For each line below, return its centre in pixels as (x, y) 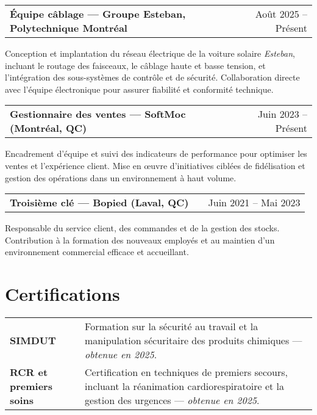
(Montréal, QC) (48, 128)
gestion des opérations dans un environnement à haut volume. (121, 177)
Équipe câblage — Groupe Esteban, (98, 14)
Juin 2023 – (282, 114)
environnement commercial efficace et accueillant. (97, 252)
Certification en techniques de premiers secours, (186, 372)
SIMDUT (33, 341)
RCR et (29, 372)
